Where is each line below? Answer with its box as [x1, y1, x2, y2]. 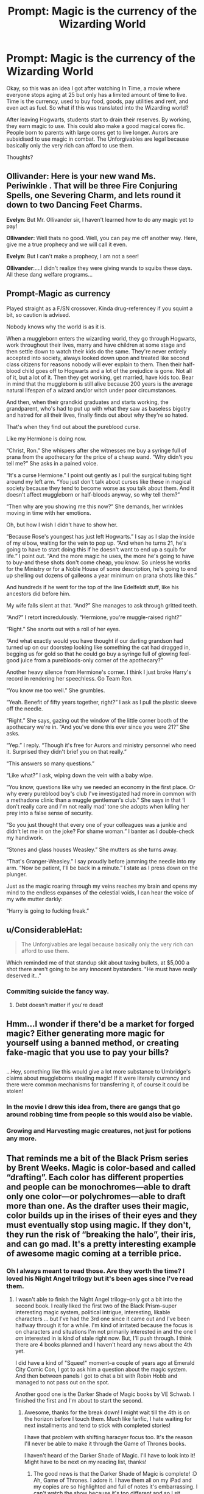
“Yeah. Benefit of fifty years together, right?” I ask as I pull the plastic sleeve [6, 698, 197, 706]
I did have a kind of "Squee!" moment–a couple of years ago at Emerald [15, 1359, 195, 1366]
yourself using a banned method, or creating [6, 1038, 179, 1049]
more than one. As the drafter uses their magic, [6, 1200, 189, 1211]
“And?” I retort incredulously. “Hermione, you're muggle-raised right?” [6, 614, 182, 621]
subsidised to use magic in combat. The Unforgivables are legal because [6, 135, 189, 143]
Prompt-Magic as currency [6, 288, 111, 299]
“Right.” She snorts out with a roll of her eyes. [6, 625, 121, 632]
